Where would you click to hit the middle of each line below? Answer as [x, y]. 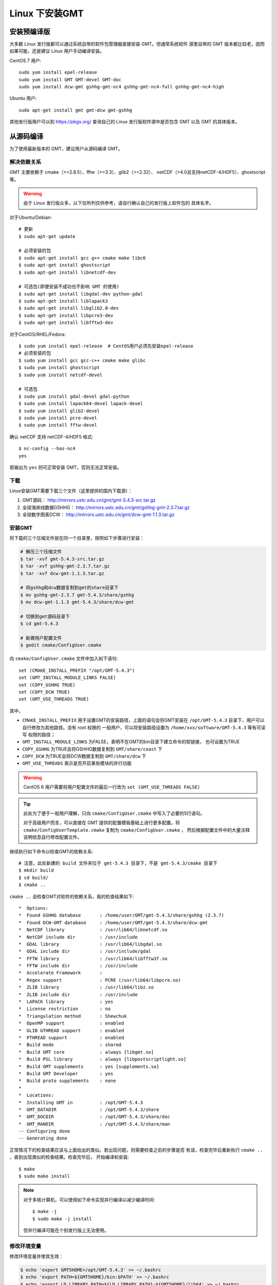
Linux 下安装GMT [47, 13]
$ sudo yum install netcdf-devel [61, 375]
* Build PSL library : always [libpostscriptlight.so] [103, 1059]
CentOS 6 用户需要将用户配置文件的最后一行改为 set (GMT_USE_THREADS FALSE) [112, 787]
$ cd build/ [34, 877]
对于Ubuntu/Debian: [31, 217]
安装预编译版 [30, 32]
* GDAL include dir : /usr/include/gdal [85, 951]
